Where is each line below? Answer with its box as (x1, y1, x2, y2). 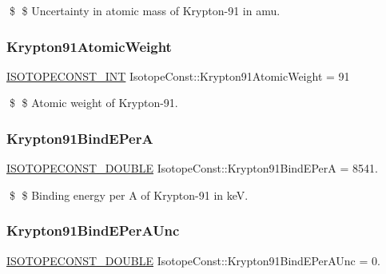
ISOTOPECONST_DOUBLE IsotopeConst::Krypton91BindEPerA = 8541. (6, 160, 378, 177)
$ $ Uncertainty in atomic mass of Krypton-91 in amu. (9, 2, 281, 18)
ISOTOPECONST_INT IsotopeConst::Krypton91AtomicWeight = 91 (6, 67, 350, 84)
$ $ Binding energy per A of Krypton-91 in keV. (9, 186, 249, 203)
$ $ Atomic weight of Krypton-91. (9, 94, 178, 111)
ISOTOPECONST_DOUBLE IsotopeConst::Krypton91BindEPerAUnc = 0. (6, 252, 380, 268)
